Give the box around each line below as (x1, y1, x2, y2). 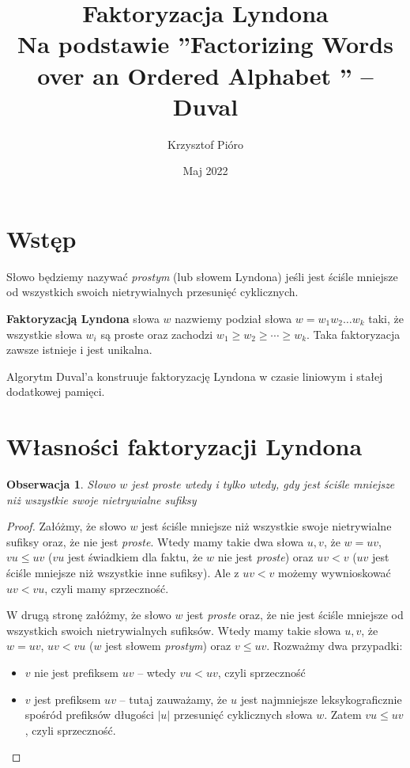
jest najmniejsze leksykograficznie (240, 690, 402, 707)
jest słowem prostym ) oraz (105, 637, 231, 654)
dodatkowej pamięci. (6, 383, 105, 400)
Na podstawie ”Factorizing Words (17, 28, 393, 60)
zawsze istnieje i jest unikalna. (6, 341, 152, 358)
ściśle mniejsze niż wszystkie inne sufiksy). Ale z (6, 565, 239, 581)
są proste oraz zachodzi (100, 325, 213, 342)
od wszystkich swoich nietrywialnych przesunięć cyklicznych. (6, 283, 299, 300)
